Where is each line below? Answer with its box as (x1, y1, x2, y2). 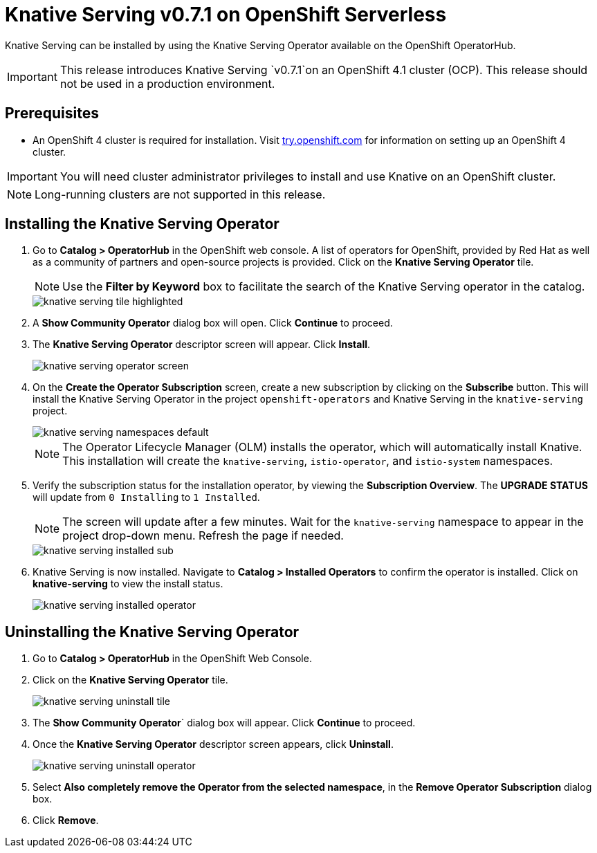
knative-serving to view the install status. (33, 578, 223, 590)
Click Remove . (33, 814, 99, 827)
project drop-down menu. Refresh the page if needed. (62, 529, 344, 543)
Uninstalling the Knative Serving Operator (5, 623, 300, 641)
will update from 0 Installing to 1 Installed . (33, 491, 260, 504)
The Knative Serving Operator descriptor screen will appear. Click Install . (33, 338, 371, 351)
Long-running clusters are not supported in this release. (35, 187, 326, 201)
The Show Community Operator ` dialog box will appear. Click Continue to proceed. (33, 717, 416, 729)
